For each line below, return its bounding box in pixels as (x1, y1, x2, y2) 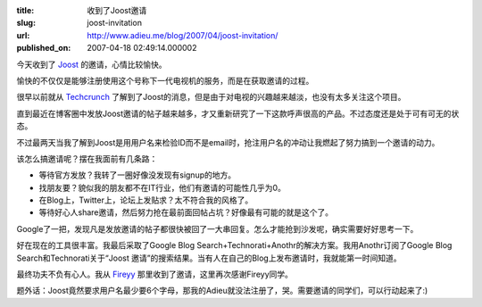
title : (16, 5, 35, 15)
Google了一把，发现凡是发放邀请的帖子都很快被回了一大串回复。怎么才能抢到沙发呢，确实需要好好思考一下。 (16, 223, 419, 234)
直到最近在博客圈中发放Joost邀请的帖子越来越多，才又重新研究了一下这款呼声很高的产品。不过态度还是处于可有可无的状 (16, 108, 460, 119)
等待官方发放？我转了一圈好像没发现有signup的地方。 (38, 170, 237, 180)
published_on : (16, 43, 71, 54)
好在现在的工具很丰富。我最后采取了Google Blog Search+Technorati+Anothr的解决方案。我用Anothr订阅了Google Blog (16, 240, 453, 251)
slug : (16, 18, 36, 29)
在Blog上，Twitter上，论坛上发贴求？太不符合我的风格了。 (38, 195, 253, 205)
